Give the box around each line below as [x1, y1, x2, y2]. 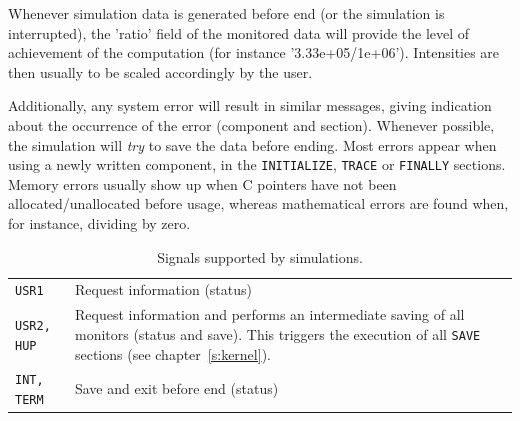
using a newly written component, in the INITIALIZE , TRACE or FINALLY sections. [8, 154, 506, 175]
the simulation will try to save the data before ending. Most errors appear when [8, 134, 497, 155]
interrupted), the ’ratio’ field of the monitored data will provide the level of [8, 22, 470, 43]
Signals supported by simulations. [157, 246, 363, 267]
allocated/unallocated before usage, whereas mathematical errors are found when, [8, 193, 509, 214]
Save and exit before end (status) [74, 378, 279, 399]
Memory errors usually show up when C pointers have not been [8, 173, 397, 194]
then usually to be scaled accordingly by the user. [8, 61, 313, 82]
